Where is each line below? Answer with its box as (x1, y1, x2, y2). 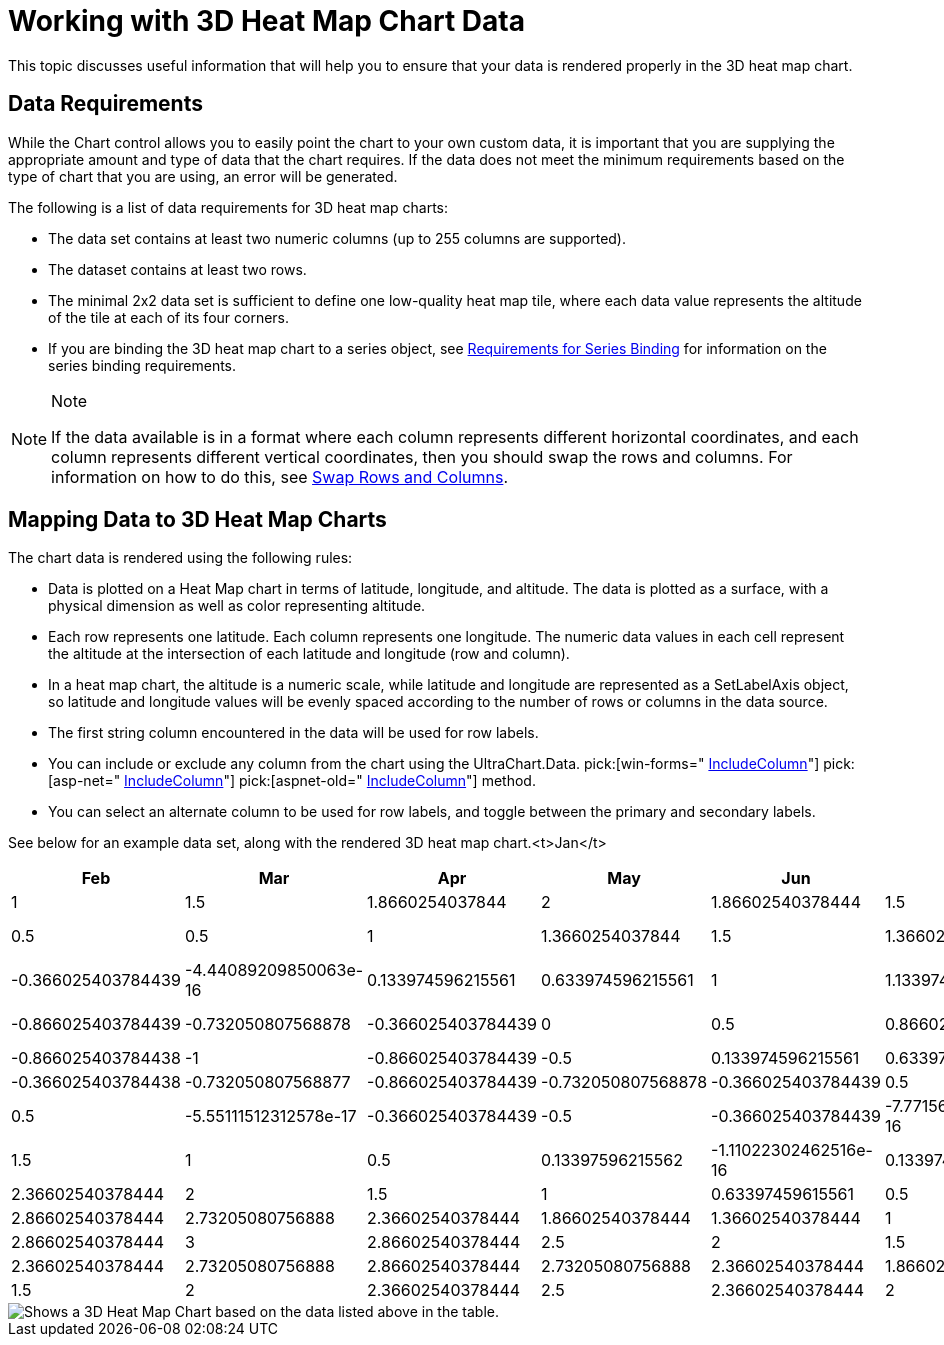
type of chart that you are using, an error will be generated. (8, 167, 398, 185)
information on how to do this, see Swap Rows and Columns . (51, 466, 508, 487)
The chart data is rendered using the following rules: (8, 549, 353, 567)
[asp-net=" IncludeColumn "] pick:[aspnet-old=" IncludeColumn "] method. (48, 772, 536, 790)
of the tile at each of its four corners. (48, 308, 290, 326)
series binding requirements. (48, 356, 237, 374)
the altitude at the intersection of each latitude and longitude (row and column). (48, 645, 570, 663)
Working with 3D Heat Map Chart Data (8, 4, 525, 38)
